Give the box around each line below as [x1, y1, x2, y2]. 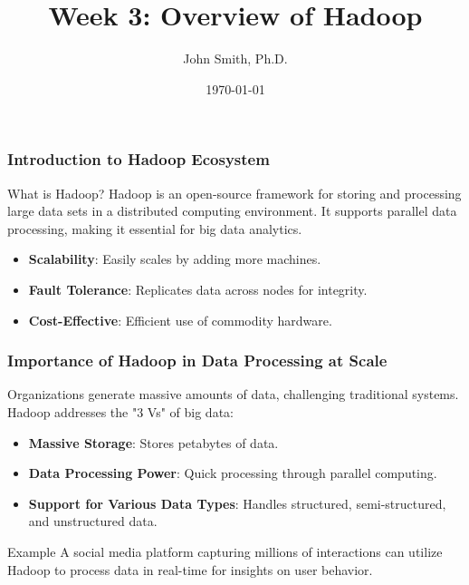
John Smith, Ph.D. [183, 49, 288, 68]
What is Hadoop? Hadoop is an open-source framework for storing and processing [7, 183, 462, 202]
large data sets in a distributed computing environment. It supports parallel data [7, 201, 457, 220]
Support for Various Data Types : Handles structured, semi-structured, [28, 493, 446, 512]
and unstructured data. [28, 512, 158, 531]
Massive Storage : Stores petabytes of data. [28, 433, 279, 452]
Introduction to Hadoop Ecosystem [7, 148, 270, 171]
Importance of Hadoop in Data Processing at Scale [7, 349, 388, 372]
